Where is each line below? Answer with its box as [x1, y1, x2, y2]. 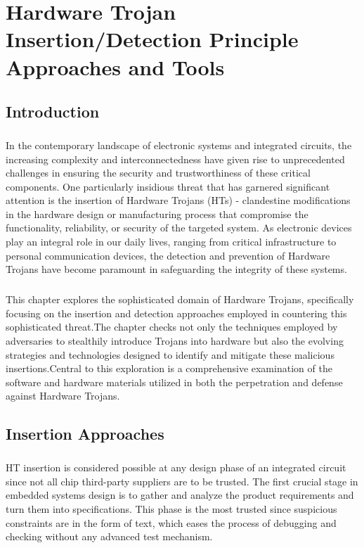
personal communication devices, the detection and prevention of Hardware [6, 248, 330, 262]
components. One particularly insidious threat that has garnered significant [6, 179, 330, 193]
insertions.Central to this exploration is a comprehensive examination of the [6, 361, 332, 376]
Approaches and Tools [6, 52, 225, 81]
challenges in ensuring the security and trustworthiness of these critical [6, 165, 311, 180]
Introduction [6, 101, 100, 122]
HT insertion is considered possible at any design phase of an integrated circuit [6, 460, 346, 475]
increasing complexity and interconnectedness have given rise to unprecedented [6, 151, 345, 166]
